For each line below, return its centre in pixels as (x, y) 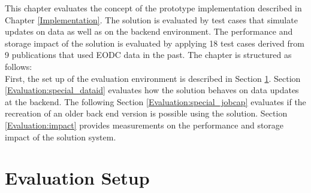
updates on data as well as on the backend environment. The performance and (149, 31)
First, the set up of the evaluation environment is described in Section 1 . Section (153, 78)
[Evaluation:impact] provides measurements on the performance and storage (144, 125)
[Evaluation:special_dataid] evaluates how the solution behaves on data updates (152, 90)
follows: (19, 66)
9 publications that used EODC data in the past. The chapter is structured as (148, 55)
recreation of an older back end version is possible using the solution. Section (146, 113)
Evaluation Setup (77, 178)
